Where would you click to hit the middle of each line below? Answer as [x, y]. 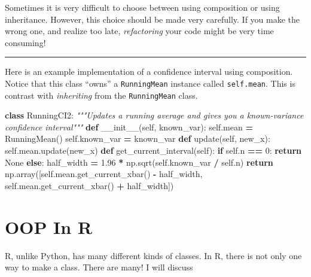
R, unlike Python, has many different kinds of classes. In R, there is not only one [153, 255]
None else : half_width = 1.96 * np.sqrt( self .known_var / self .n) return [139, 162]
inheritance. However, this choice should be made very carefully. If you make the [153, 19]
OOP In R [49, 226]
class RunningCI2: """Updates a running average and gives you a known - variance [154, 115]
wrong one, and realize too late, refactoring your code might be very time [139, 31]
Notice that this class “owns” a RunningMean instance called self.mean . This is [150, 83]
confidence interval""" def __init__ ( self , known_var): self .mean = [129, 127]
